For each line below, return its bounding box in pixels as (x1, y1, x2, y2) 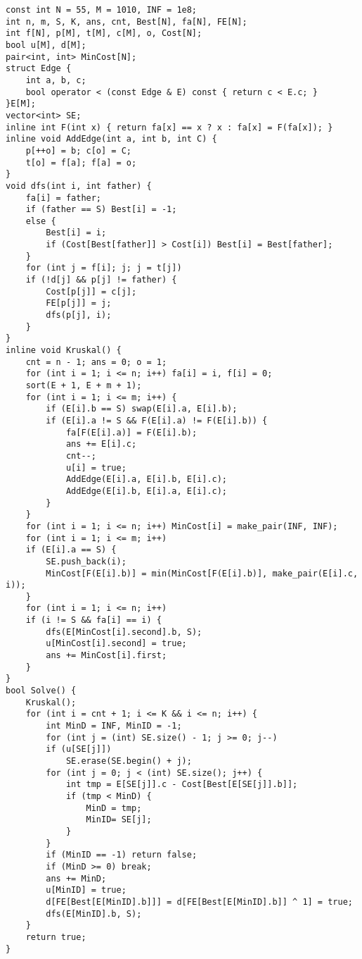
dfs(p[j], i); (46, 310, 112, 321)
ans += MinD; (46, 873, 107, 884)
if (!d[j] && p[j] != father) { (25, 275, 177, 285)
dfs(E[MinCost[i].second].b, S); (46, 626, 202, 637)
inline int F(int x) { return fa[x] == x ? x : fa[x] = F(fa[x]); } (6, 122, 333, 132)
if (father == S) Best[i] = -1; (25, 204, 177, 215)
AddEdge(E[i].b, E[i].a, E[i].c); (65, 485, 227, 496)
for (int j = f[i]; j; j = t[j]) (25, 263, 182, 273)
